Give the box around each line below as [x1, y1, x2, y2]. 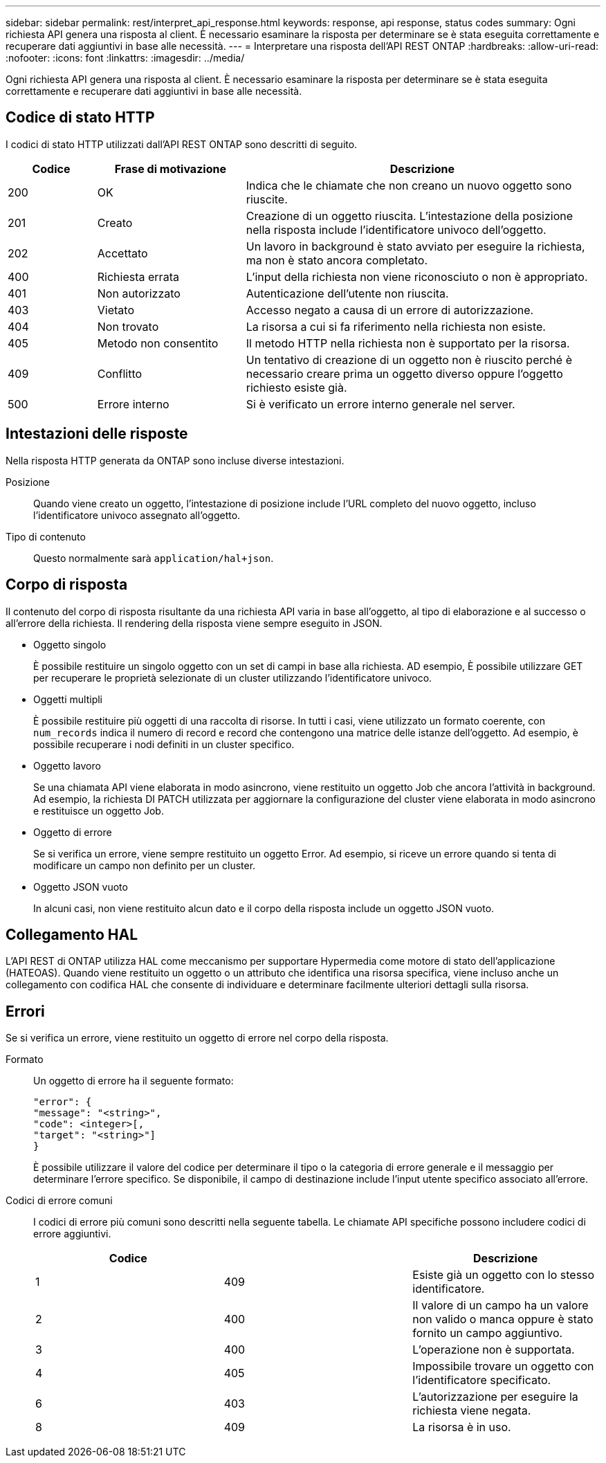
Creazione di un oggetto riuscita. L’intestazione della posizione [246, 208, 573, 223]
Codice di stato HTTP [6, 109, 155, 127]
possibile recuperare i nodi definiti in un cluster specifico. [33, 738, 295, 750]
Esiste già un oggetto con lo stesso [412, 1268, 595, 1282]
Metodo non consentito [97, 336, 219, 350]
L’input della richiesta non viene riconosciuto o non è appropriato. [246, 269, 588, 284]
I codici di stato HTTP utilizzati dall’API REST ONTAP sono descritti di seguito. [6, 138, 358, 150]
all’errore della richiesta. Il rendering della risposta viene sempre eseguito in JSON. [6, 617, 383, 629]
